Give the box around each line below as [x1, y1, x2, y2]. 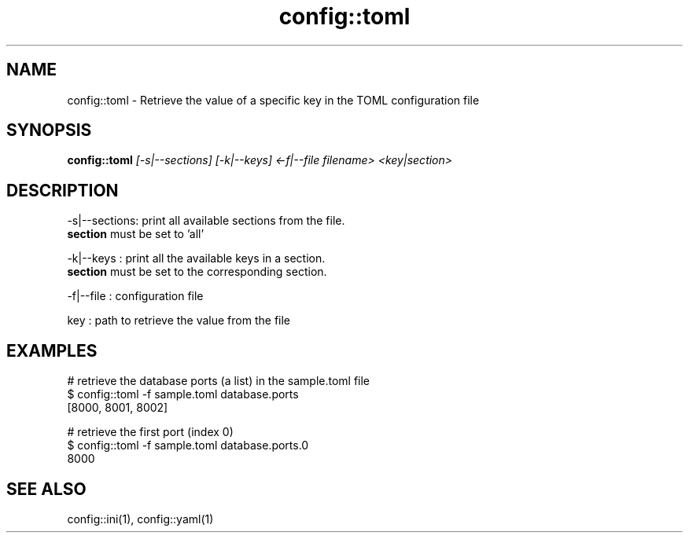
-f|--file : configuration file [67, 289, 204, 303]
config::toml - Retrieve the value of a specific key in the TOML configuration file [67, 93, 480, 107]
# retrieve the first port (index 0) [67, 425, 234, 439]
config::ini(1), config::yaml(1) [67, 511, 214, 526]
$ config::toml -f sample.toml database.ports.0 [67, 438, 309, 453]
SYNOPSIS [6, 120, 92, 141]
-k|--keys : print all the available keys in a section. [67, 251, 326, 266]
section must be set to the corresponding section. [67, 265, 327, 279]
